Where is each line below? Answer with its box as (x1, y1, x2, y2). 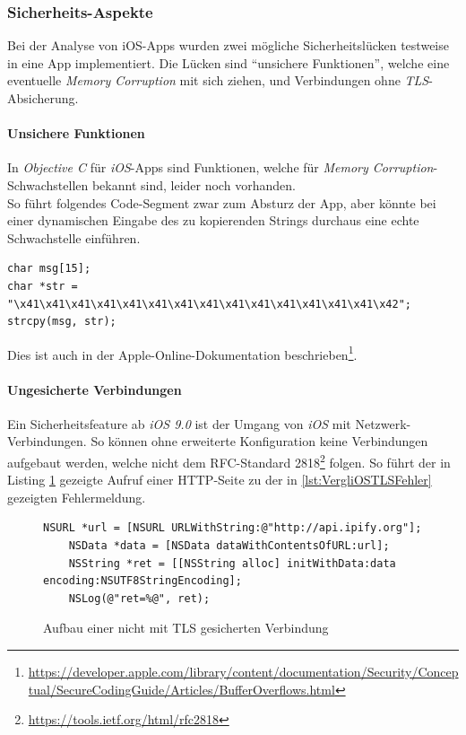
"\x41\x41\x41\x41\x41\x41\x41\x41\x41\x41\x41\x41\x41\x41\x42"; (7, 297, 412, 311)
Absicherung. (7, 89, 79, 107)
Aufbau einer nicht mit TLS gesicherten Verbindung (43, 618, 329, 637)
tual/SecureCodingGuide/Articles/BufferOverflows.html (28, 679, 335, 698)
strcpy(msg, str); (7, 315, 116, 328)
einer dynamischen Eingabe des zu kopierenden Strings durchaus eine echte (7, 211, 419, 230)
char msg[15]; (7, 262, 91, 276)
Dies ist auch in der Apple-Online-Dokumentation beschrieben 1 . (7, 342, 358, 363)
